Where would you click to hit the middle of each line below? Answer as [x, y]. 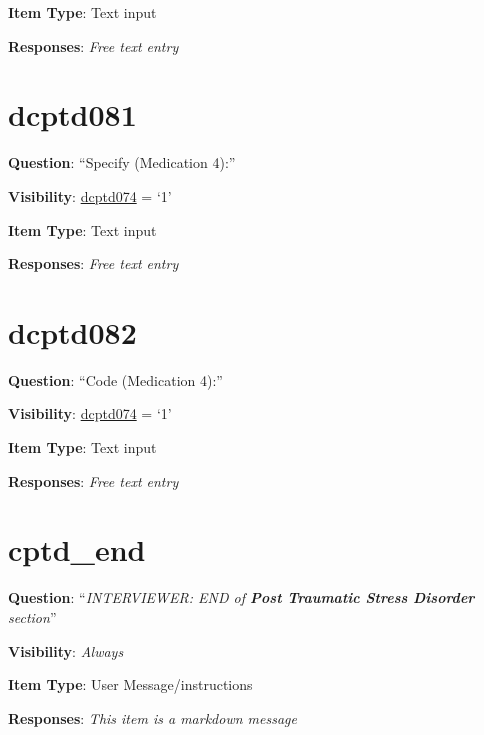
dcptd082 [72, 331]
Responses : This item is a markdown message [152, 717]
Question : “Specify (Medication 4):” [122, 162]
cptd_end [77, 549]
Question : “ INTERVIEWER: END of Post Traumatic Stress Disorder [241, 597]
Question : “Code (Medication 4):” [115, 379]
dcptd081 [72, 114]
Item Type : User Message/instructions [130, 684]
